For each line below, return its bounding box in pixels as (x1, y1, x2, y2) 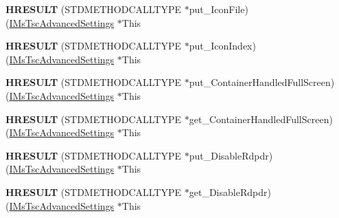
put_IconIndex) (189, 39, 256, 53)
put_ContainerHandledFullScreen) (189, 75, 335, 89)
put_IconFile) (189, 2, 248, 16)
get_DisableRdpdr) (189, 184, 271, 199)
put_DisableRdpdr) (189, 148, 273, 162)
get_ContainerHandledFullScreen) (189, 111, 333, 126)
